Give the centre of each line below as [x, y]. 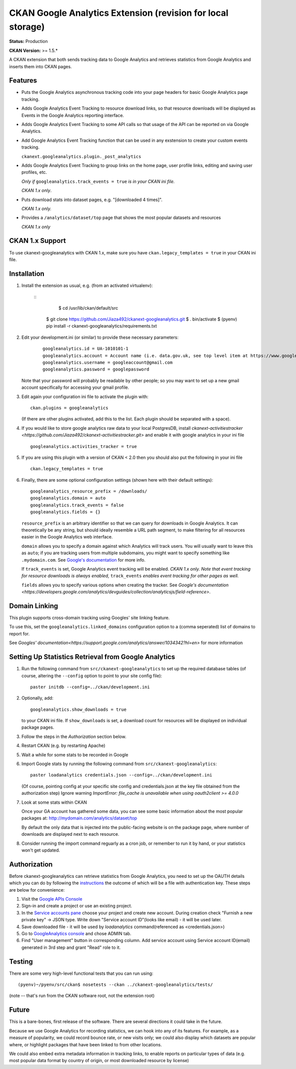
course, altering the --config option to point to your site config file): [92, 676]
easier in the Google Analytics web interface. [67, 537]
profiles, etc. [34, 172]
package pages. [38, 727]
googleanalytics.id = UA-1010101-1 [86, 349]
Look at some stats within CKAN [54, 802]
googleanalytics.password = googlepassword [96, 370]
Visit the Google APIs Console [52, 899]
